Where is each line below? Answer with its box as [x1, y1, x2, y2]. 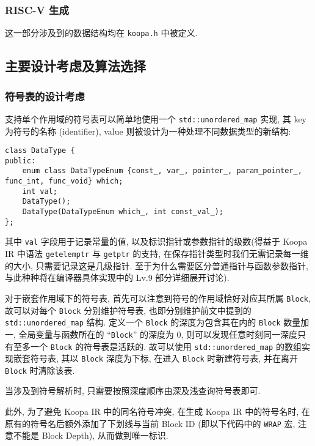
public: [5, 156, 36, 165]
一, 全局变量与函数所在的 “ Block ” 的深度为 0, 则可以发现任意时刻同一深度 [5, 327, 298, 340]
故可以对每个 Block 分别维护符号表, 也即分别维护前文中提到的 [5, 303, 252, 316]
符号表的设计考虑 [5, 88, 85, 103]
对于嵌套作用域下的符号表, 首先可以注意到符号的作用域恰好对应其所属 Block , [5, 291, 311, 304]
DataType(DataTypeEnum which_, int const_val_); [22, 207, 223, 217]
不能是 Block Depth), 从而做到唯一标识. [13, 429, 168, 442]
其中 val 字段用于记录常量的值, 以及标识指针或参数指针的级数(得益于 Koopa [5, 235, 308, 248]
